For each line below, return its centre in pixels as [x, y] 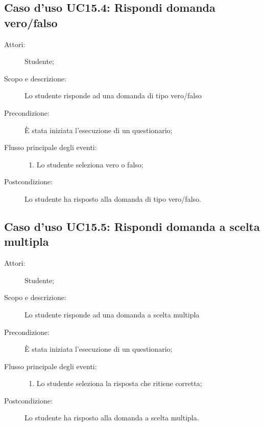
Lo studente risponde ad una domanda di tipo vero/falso [113, 95]
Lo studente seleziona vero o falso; [90, 164]
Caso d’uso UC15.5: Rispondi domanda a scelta [132, 226]
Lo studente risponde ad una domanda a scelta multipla [112, 314]
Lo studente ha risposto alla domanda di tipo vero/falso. [113, 198]
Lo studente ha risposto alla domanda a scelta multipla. [112, 418]
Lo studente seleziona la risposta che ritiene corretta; [119, 383]
